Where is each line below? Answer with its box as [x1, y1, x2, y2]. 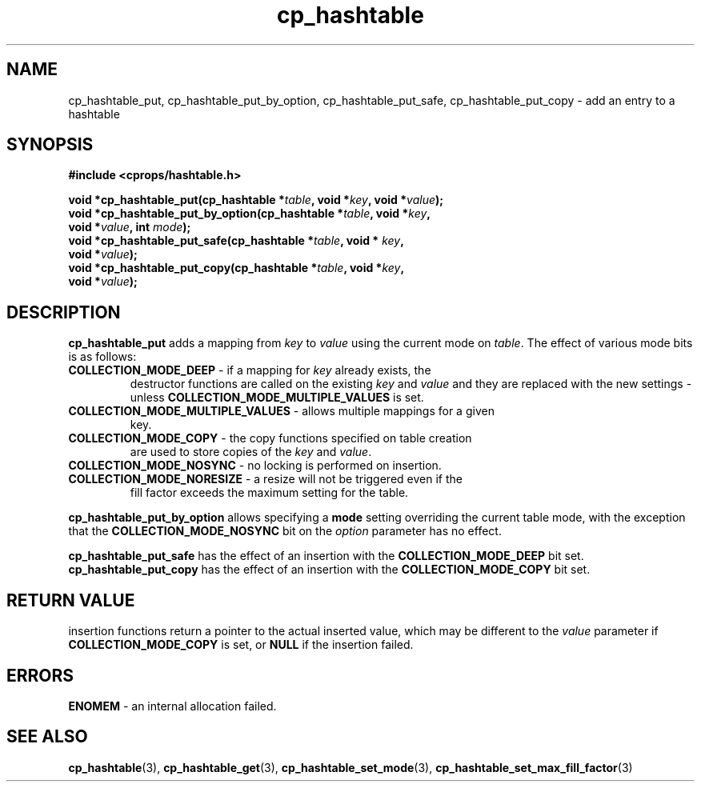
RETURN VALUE [6, 590, 135, 610]
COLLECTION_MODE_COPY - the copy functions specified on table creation [68, 431, 472, 446]
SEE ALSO [6, 726, 88, 747]
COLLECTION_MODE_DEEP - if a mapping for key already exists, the [68, 363, 431, 378]
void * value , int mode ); [68, 220, 191, 234]
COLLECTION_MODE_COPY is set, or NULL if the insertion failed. [68, 638, 414, 652]
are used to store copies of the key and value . [130, 445, 372, 459]
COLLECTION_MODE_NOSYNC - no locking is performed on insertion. [68, 458, 442, 473]
